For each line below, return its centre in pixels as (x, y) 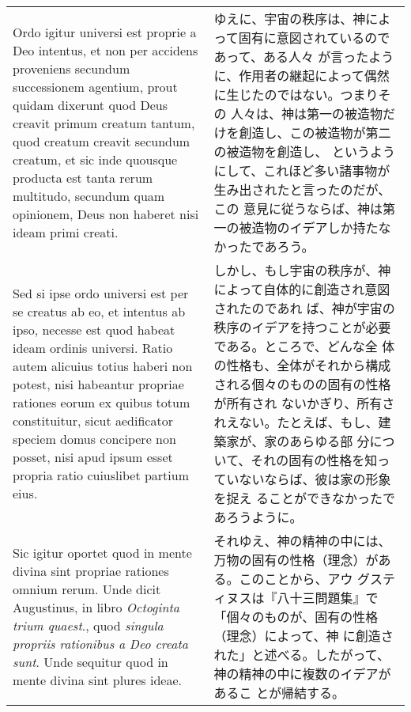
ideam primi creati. (66, 232)
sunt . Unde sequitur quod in (90, 662)
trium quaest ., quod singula (88, 625)
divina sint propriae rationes (91, 571)
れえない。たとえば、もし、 (296, 422)
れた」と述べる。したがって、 (302, 655)
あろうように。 (258, 517)
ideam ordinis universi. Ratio (93, 348)
